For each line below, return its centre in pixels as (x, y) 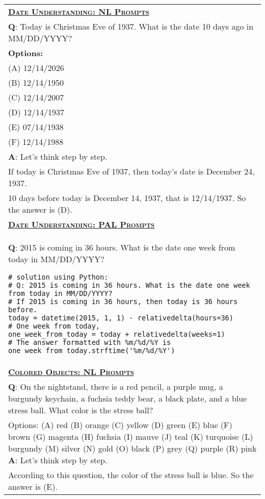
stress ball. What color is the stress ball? (81, 410)
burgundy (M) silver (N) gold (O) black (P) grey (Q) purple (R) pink (132, 448)
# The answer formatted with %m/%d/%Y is (90, 342)
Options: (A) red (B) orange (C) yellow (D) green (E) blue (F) (120, 425)
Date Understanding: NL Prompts (79, 11)
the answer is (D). (40, 209)
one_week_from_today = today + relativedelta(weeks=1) (117, 334)
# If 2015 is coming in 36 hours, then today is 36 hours (123, 302)
